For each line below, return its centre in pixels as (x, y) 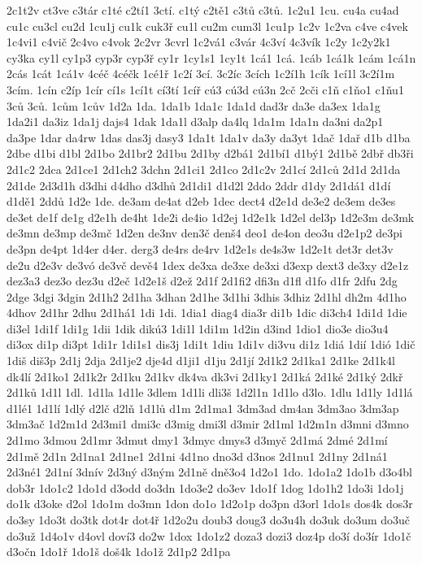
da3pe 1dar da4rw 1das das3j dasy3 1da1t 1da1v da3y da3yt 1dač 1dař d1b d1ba (209, 137)
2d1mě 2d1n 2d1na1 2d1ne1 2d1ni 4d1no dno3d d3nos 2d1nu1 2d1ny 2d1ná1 (197, 456)
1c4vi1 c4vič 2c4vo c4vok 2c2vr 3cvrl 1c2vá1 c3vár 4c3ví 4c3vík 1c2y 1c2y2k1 (199, 42)
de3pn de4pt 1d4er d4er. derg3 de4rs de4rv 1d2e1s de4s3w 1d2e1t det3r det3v (200, 248)
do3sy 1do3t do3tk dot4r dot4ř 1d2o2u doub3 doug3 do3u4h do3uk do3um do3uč (209, 519)
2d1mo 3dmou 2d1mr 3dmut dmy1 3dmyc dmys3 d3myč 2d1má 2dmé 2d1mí (197, 440)
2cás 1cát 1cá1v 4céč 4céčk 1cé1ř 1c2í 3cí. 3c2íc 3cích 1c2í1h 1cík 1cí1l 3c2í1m (201, 74)
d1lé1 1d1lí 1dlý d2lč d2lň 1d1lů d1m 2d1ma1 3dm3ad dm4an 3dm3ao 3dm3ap (203, 408)
